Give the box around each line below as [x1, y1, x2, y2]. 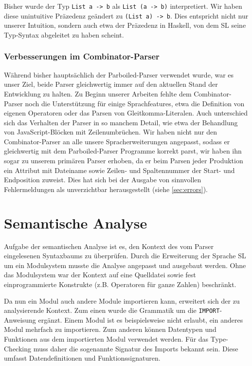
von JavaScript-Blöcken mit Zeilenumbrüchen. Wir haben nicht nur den [4, 127, 217, 137]
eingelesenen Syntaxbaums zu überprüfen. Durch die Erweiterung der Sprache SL [4, 250, 246, 261]
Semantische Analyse [4, 212, 147, 232]
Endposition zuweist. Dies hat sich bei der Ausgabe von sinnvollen [4, 174, 201, 185]
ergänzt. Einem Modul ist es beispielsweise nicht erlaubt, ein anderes [38, 314, 243, 325]
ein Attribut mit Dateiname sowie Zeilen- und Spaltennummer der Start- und [4, 165, 235, 175]
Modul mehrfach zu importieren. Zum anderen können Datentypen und [4, 324, 216, 334]
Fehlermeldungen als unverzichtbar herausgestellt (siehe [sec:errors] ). [4, 184, 208, 194]
